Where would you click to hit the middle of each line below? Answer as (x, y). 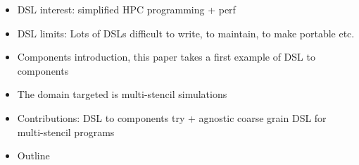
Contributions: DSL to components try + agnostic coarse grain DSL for (172, 117)
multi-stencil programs (66, 132)
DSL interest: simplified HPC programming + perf (126, 9)
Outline (33, 155)
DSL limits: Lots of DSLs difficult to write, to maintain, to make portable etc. (186, 33)
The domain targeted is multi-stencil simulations (122, 94)
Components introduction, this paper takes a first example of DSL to (166, 57)
